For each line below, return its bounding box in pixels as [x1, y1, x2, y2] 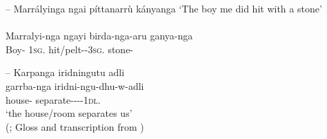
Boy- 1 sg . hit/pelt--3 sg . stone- [6, 41, 134, 56]
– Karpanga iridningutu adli [6, 65, 125, 80]
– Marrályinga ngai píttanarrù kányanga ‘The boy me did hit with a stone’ [6, 1, 322, 15]
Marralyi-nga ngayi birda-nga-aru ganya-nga [6, 28, 193, 43]
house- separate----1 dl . [6, 92, 101, 106]
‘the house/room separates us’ [6, 106, 132, 120]
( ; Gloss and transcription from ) [6, 119, 144, 133]
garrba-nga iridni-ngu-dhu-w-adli [6, 78, 144, 93]
